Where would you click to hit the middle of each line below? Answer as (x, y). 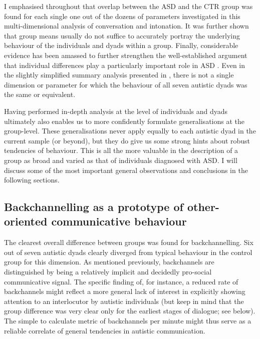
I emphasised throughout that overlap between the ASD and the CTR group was (128, 6)
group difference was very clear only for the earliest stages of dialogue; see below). (130, 311)
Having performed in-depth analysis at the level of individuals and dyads (116, 111)
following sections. (32, 180)
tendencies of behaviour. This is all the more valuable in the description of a (121, 150)
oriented (26, 221)
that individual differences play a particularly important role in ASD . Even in (125, 65)
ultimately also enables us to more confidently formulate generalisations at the (124, 121)
